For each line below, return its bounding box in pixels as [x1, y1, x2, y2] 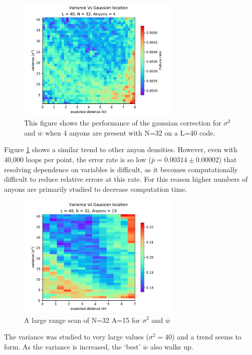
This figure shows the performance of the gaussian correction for [24, 117, 221, 128]
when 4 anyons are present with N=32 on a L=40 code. [45, 127, 215, 138]
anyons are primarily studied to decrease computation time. [4, 183, 187, 194]
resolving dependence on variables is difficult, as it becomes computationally [4, 164, 238, 174]
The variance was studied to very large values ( [4, 331, 149, 342]
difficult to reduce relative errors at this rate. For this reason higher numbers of [4, 174, 248, 184]
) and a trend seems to [172, 331, 241, 342]
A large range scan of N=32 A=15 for [24, 314, 140, 325]
